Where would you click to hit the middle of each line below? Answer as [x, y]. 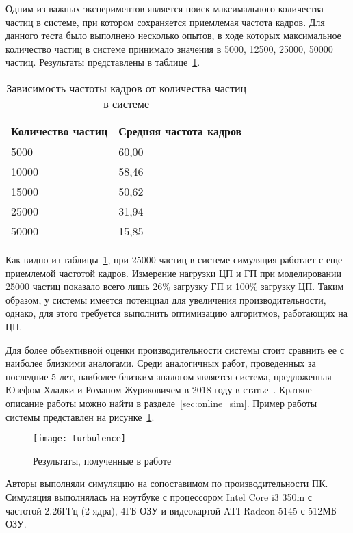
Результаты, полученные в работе [102, 460]
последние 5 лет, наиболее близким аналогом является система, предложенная [169, 376]
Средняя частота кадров [180, 131]
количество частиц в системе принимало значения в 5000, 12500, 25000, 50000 [169, 48]
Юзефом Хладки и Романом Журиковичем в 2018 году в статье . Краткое [159, 390]
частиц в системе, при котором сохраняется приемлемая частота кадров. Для [165, 22]
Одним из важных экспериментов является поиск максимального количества [165, 8]
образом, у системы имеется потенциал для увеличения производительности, [166, 299]
